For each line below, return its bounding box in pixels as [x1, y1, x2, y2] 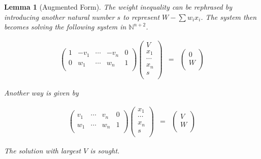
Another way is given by [4, 87, 79, 98]
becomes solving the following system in [4, 21, 126, 32]
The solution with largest [4, 145, 81, 155]
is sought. [90, 145, 120, 155]
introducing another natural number [4, 11, 115, 22]
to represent [123, 11, 160, 22]
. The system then [201, 11, 257, 22]
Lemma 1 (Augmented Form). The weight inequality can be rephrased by [4, 2, 233, 12]
